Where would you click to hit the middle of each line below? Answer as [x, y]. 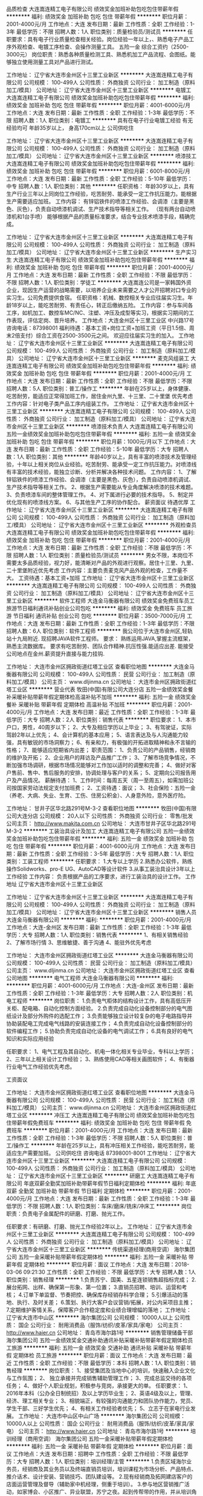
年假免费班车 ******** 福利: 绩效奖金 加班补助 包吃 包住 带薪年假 [104, 1123]
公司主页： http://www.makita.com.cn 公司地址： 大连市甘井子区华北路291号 [101, 823]
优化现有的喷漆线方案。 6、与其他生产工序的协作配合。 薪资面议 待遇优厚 [98, 502]
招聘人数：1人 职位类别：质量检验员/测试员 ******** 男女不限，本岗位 [101, 555]
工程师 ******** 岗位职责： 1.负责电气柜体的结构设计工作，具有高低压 [99, 1001]
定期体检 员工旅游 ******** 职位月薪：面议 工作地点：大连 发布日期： [100, 1355]
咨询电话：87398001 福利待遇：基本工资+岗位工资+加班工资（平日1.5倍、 [98, 328]
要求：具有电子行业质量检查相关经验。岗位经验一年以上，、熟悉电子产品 [100, 39]
